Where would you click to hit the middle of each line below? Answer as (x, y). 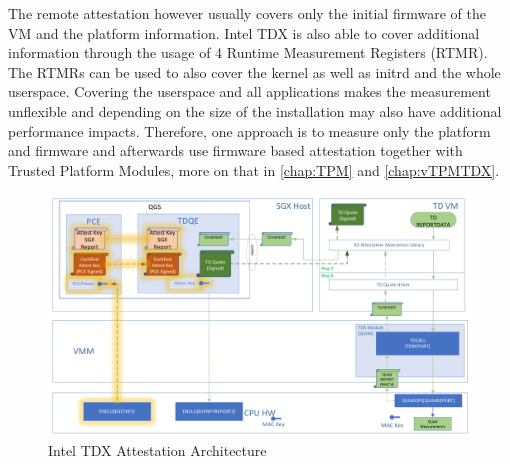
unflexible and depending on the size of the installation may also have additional (255, 110)
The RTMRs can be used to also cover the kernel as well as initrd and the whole (254, 71)
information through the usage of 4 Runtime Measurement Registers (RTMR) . (248, 52)
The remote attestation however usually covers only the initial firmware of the (247, 13)
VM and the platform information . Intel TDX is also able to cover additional (244, 32)
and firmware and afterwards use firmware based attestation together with (235, 150)
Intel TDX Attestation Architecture (157, 449)
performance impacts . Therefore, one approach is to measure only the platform (249, 130)
